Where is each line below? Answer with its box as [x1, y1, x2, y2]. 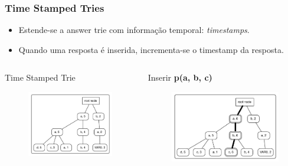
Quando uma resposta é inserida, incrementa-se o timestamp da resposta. [18, 43, 284, 55]
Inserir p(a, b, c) [148, 71, 212, 84]
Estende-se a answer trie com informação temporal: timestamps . [18, 24, 250, 36]
